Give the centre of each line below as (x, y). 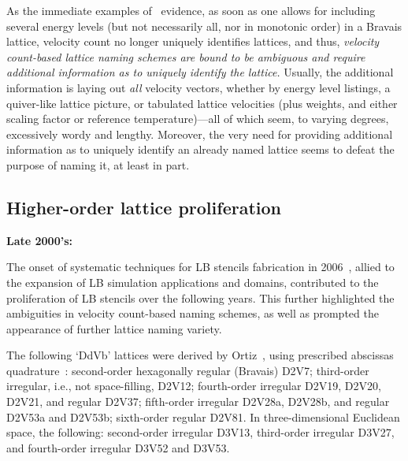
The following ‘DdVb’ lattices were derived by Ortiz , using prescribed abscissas (200, 355)
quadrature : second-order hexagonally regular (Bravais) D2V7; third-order (188, 370)
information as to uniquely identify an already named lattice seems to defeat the (200, 149)
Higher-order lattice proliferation (144, 207)
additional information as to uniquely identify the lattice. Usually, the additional (200, 72)
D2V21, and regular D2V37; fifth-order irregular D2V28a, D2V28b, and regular (198, 402)
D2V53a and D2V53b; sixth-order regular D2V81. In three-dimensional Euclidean (203, 416)
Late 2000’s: (39, 240)
